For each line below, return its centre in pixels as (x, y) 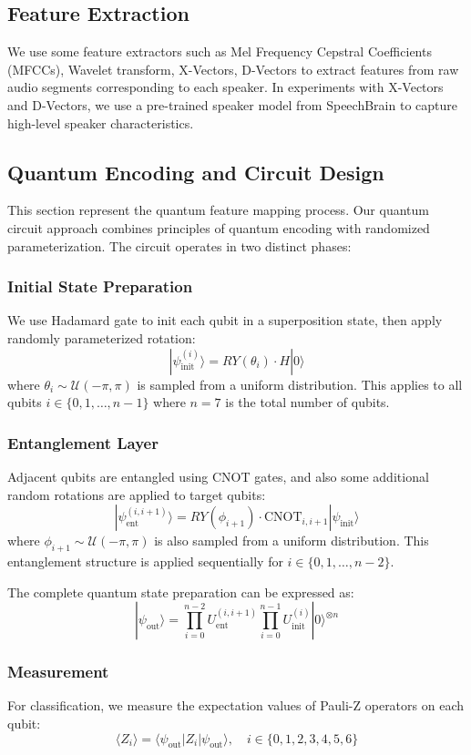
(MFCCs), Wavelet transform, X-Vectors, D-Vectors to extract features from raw (233, 69)
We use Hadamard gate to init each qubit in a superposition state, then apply (225, 320)
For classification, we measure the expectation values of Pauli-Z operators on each (236, 705)
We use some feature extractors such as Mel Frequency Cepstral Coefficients (220, 51)
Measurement (58, 672)
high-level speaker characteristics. (101, 122)
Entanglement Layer (83, 442)
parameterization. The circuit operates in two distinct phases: (179, 245)
